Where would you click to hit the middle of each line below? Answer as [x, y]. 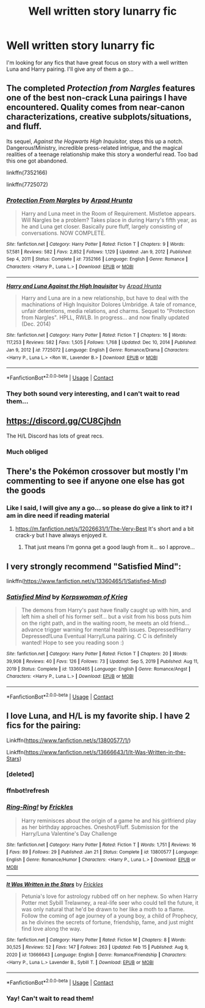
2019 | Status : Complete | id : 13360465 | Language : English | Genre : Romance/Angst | [99, 669]
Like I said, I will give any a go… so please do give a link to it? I [99, 507]
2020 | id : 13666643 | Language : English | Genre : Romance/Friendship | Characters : [97, 955]
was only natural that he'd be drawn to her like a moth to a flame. [103, 909]
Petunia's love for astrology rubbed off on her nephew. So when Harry [110, 896]
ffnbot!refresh [28, 791]
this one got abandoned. [37, 161]
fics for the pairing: [44, 726]
